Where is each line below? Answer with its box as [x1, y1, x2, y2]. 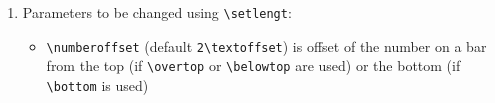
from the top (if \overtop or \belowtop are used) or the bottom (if [46, 55, 461, 76]
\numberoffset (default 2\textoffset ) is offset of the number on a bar [46, 35, 487, 56]
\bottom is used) [46, 74, 149, 95]
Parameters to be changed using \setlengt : [22, 2, 292, 22]
